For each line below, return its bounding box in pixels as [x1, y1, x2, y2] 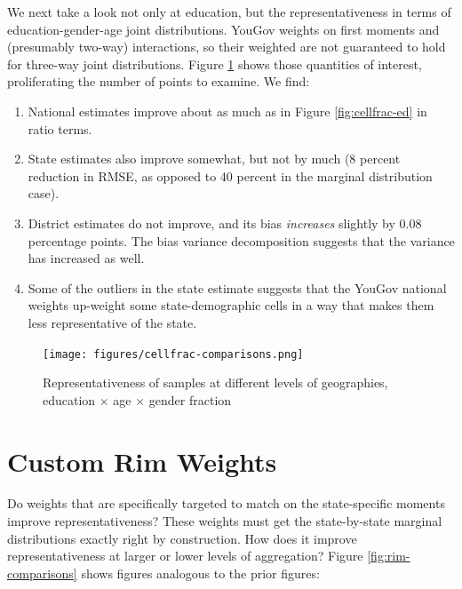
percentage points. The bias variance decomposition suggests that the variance [28, 231, 455, 250]
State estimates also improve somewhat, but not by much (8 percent [28, 149, 401, 168]
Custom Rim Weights [7, 442, 277, 479]
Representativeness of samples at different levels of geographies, [43, 373, 388, 392]
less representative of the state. [28, 313, 197, 331]
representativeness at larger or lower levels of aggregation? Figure [7, 546, 363, 565]
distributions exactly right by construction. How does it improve [7, 529, 357, 547]
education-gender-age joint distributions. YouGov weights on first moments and [7, 20, 440, 38]
